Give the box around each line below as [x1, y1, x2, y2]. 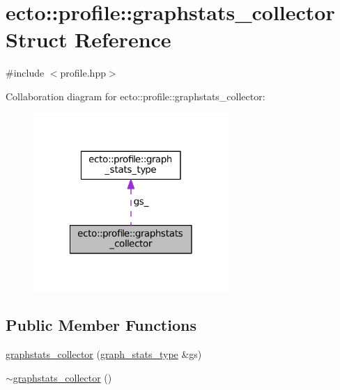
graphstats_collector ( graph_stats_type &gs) [6, 347, 202, 361]
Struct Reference [6, 25, 171, 54]
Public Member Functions [6, 314, 196, 336]
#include [6, 65, 45, 80]
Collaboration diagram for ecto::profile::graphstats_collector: [6, 88, 265, 103]
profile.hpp [60, 65, 106, 80]
